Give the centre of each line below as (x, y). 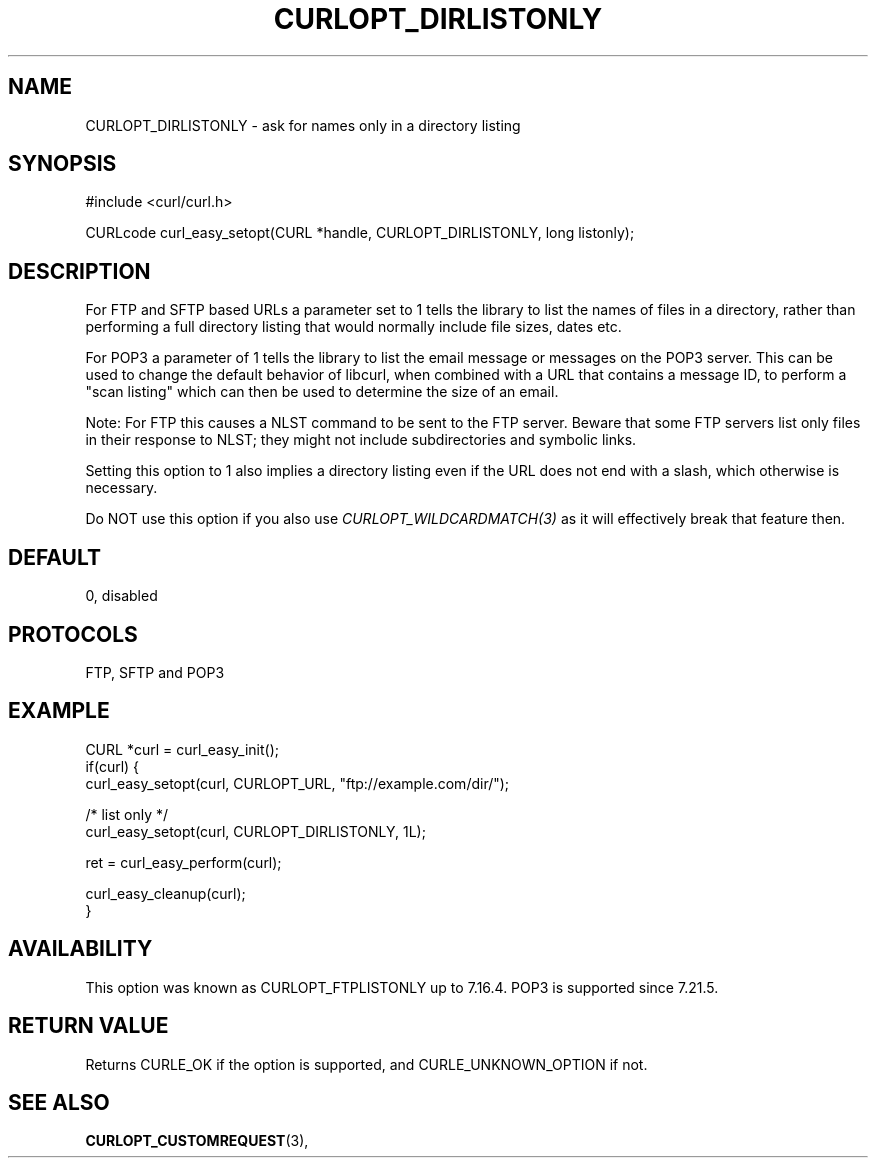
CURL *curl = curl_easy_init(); (182, 749)
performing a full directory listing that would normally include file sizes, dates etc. (353, 327)
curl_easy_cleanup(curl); (165, 893)
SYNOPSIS (62, 164)
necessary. (121, 488)
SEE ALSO (59, 1102)
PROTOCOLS (73, 634)
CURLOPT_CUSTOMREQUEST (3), (197, 1141)
